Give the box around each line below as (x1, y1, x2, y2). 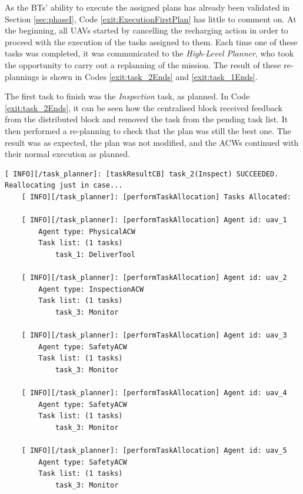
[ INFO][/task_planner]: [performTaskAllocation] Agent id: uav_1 (21, 216, 287, 225)
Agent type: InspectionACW (38, 285, 144, 293)
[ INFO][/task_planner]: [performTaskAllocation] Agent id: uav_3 (21, 331, 287, 340)
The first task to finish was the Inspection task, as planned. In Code (5, 90, 250, 102)
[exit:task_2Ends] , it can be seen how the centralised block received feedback (5, 101, 282, 114)
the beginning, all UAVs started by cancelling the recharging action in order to (5, 24, 288, 36)
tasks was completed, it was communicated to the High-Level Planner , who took (5, 47, 294, 59)
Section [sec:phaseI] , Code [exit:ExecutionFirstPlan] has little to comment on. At (5, 12, 297, 25)
